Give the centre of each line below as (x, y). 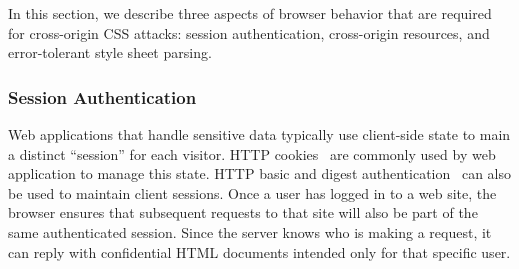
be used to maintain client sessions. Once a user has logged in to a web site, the (252, 192)
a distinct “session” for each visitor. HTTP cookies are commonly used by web (252, 153)
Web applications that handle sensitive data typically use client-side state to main (259, 134)
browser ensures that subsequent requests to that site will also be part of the (243, 212)
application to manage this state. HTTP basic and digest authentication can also (260, 173)
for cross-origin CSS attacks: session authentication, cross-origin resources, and (249, 32)
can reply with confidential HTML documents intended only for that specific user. (259, 251)
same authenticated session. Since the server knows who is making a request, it (250, 231)
